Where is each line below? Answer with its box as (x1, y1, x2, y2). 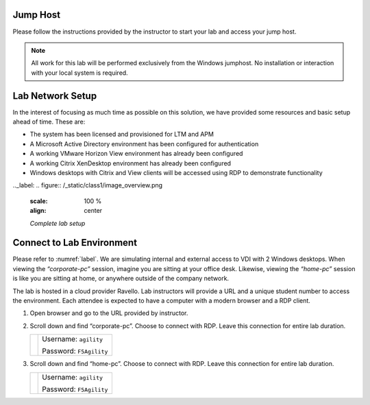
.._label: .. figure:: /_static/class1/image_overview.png (12, 181, 163, 189)
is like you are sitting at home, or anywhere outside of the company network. (12, 275, 230, 283)
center (84, 207, 103, 215)
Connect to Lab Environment (12, 237, 137, 248)
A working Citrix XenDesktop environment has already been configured (29, 159, 232, 167)
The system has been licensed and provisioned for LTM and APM (29, 130, 214, 139)
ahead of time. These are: (12, 117, 86, 126)
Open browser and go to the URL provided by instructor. (29, 309, 188, 317)
